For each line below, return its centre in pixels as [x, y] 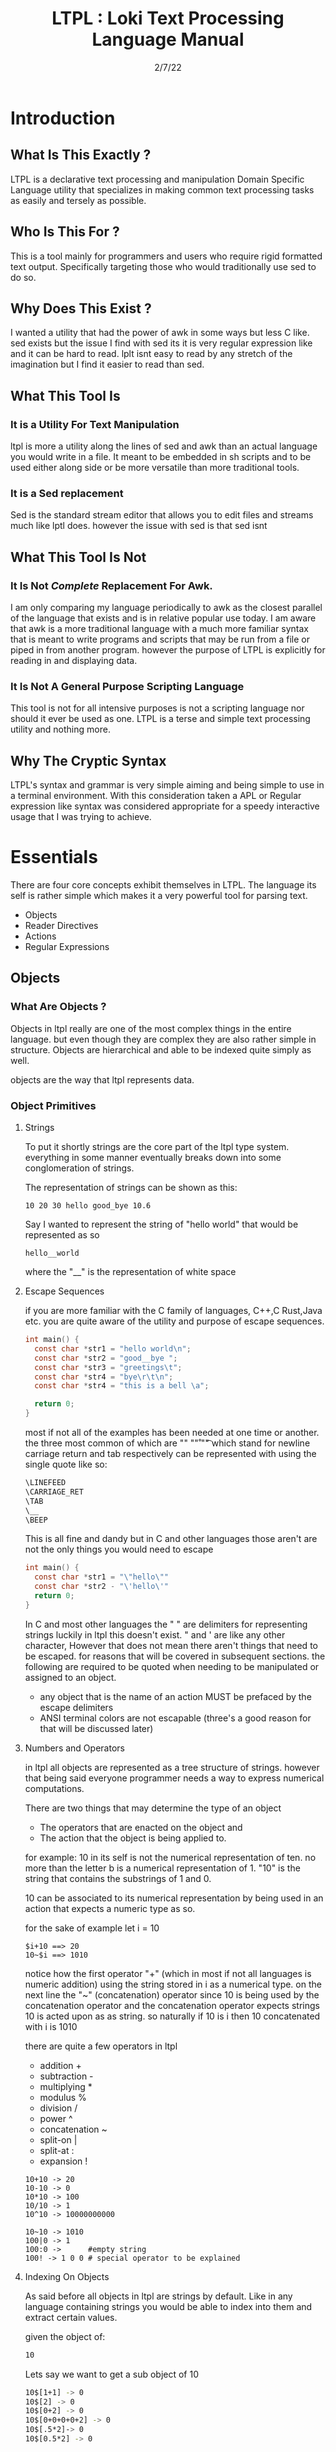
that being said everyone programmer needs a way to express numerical [174, 1778]
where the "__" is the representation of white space [130, 1272]
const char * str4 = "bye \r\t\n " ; [104, 1377]
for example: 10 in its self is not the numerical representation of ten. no [170, 1857]
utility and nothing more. [60, 729]
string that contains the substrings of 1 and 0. [118, 1878]
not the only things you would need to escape [119, 1549]
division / [58, 2108]
